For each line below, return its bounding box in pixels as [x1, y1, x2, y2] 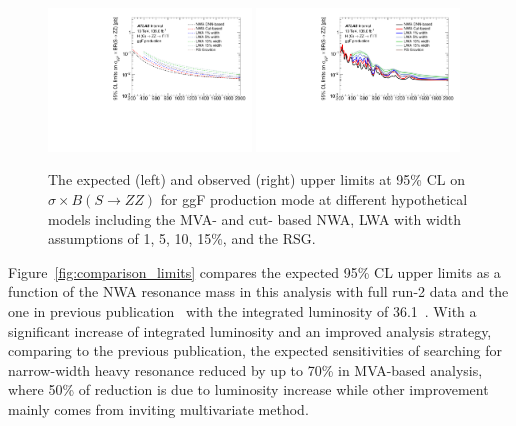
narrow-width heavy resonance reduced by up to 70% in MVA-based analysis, [8, 359, 483, 380]
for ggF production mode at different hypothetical [160, 189, 468, 210]
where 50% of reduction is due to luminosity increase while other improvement [8, 379, 489, 400]
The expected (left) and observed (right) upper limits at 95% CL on [48, 169, 465, 190]
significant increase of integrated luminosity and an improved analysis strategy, [8, 320, 492, 341]
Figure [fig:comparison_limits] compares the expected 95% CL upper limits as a [8, 261, 501, 282]
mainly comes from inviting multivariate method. [8, 398, 309, 419]
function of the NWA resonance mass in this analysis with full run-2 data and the [8, 281, 509, 302]
